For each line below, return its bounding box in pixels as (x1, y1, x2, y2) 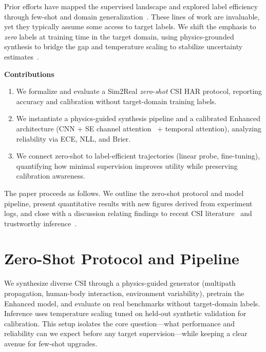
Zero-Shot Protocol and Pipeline (4, 248, 239, 269)
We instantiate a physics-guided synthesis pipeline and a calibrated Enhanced (16, 113, 260, 124)
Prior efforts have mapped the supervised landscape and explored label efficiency (4, 1, 258, 11)
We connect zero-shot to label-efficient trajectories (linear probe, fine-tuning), (16, 150, 260, 161)
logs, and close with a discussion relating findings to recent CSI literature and (4, 208, 252, 219)
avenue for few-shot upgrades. (4, 338, 98, 348)
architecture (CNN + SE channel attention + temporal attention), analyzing (16, 123, 261, 133)
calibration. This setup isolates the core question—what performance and (4, 318, 235, 328)
